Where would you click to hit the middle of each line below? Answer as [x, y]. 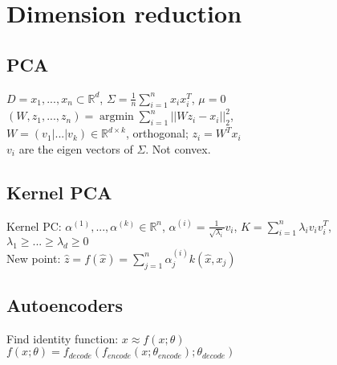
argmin [117, 117]
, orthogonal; [157, 133]
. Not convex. [178, 148]
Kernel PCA [59, 192]
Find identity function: [63, 338]
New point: [34, 258]
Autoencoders [65, 305]
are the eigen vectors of [76, 148]
